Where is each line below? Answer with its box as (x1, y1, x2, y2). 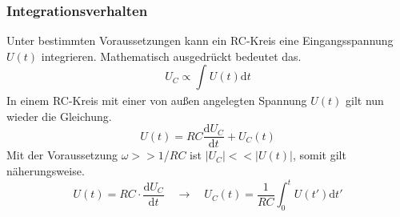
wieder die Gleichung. (6, 107, 112, 124)
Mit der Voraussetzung (6, 147, 118, 163)
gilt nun (346, 92, 384, 109)
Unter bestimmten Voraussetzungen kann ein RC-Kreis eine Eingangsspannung (6, 32, 394, 49)
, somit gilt (292, 147, 346, 163)
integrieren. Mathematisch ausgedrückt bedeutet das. (41, 47, 302, 64)
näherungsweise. (6, 163, 85, 179)
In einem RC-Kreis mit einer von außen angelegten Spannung (6, 92, 307, 109)
